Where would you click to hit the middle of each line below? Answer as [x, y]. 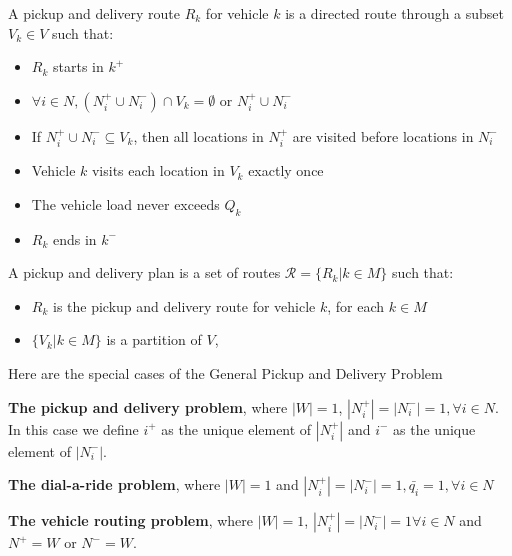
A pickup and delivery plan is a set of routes [144, 272]
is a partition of [154, 339]
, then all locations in [198, 135]
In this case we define [73, 428]
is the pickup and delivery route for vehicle [184, 305]
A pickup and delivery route [94, 13]
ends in [74, 238]
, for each [356, 305]
